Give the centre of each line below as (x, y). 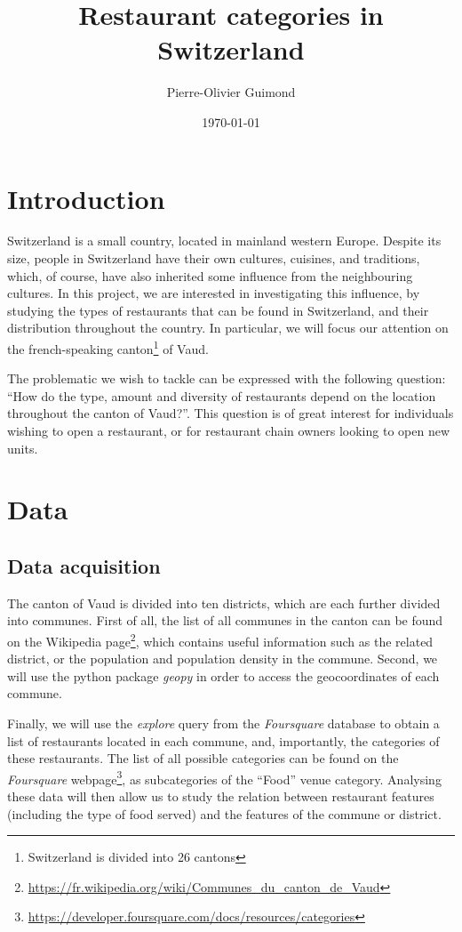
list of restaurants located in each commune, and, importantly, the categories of (223, 740)
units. (23, 448)
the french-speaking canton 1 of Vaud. (108, 347)
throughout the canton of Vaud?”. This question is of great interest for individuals (231, 413)
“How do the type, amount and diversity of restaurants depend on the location (222, 395)
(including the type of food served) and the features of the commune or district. (224, 813)
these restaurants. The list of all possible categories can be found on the (203, 758)
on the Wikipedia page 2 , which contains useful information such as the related (220, 639)
